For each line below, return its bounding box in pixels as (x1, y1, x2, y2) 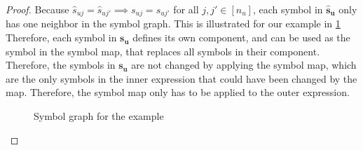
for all (173, 2, 199, 16)
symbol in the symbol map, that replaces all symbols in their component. (6, 43, 320, 58)
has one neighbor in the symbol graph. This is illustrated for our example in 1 (6, 16, 341, 31)
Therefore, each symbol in (6, 30, 117, 45)
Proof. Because (6, 2, 69, 16)
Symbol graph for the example (34, 109, 164, 123)
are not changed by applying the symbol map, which (131, 57, 357, 72)
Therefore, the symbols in (6, 57, 116, 72)
